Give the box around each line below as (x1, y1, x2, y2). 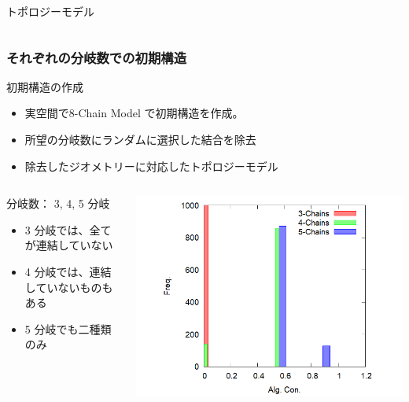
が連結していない (24, 237, 113, 253)
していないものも (24, 278, 113, 295)
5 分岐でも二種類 (24, 320, 112, 337)
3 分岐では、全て (24, 221, 112, 238)
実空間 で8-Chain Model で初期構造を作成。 (24, 105, 244, 121)
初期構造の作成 (6, 78, 83, 94)
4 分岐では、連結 (24, 263, 112, 279)
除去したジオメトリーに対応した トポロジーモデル (24, 157, 278, 174)
